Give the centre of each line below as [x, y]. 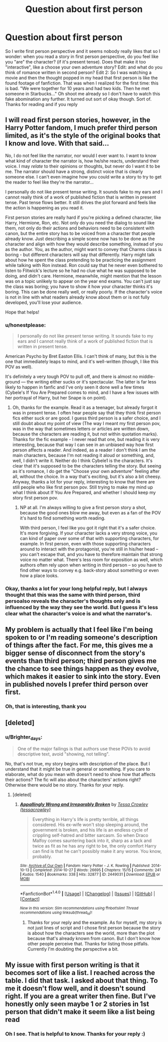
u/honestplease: [25, 325]
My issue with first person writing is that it [72, 965]
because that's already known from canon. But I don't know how [94, 938]
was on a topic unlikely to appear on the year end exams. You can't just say [83, 281]
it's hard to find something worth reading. [63, 518]
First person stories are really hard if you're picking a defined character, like [83, 217]
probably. [42, 856]
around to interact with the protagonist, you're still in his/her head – [89, 549]
